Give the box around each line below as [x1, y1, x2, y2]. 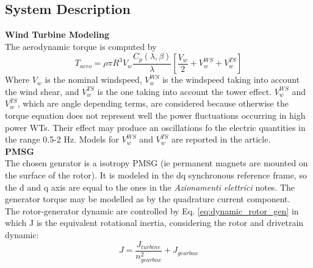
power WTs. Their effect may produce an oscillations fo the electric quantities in [5, 121, 306, 133]
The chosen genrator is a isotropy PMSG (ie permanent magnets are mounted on [5, 157, 308, 169]
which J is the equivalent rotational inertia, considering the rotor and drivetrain [5, 216, 304, 229]
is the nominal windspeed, [45, 73, 142, 86]
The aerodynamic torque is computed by [5, 40, 157, 52]
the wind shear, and [5, 85, 79, 97]
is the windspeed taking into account [162, 73, 300, 86]
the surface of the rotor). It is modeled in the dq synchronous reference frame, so [5, 169, 307, 182]
